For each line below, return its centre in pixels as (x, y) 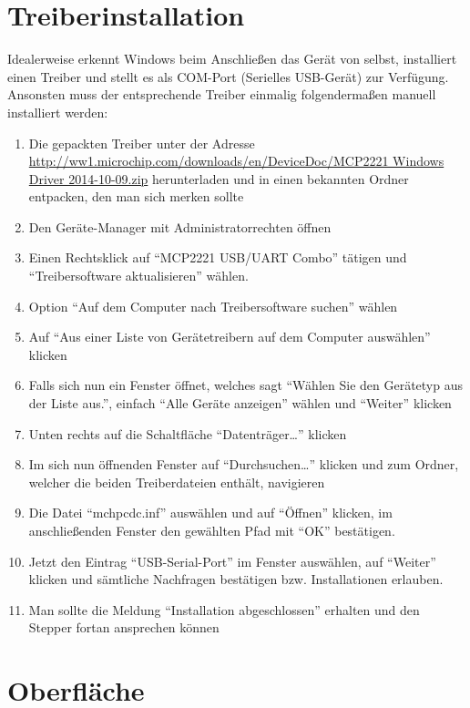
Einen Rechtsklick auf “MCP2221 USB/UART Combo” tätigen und (218, 257)
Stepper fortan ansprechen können (124, 627)
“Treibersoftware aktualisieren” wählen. (138, 276)
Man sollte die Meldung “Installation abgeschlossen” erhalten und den (224, 609)
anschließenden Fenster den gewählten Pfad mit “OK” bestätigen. (212, 530)
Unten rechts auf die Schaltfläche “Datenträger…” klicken (188, 433)
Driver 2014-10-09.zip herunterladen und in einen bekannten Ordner (219, 178)
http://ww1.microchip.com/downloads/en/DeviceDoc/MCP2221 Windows (236, 161)
